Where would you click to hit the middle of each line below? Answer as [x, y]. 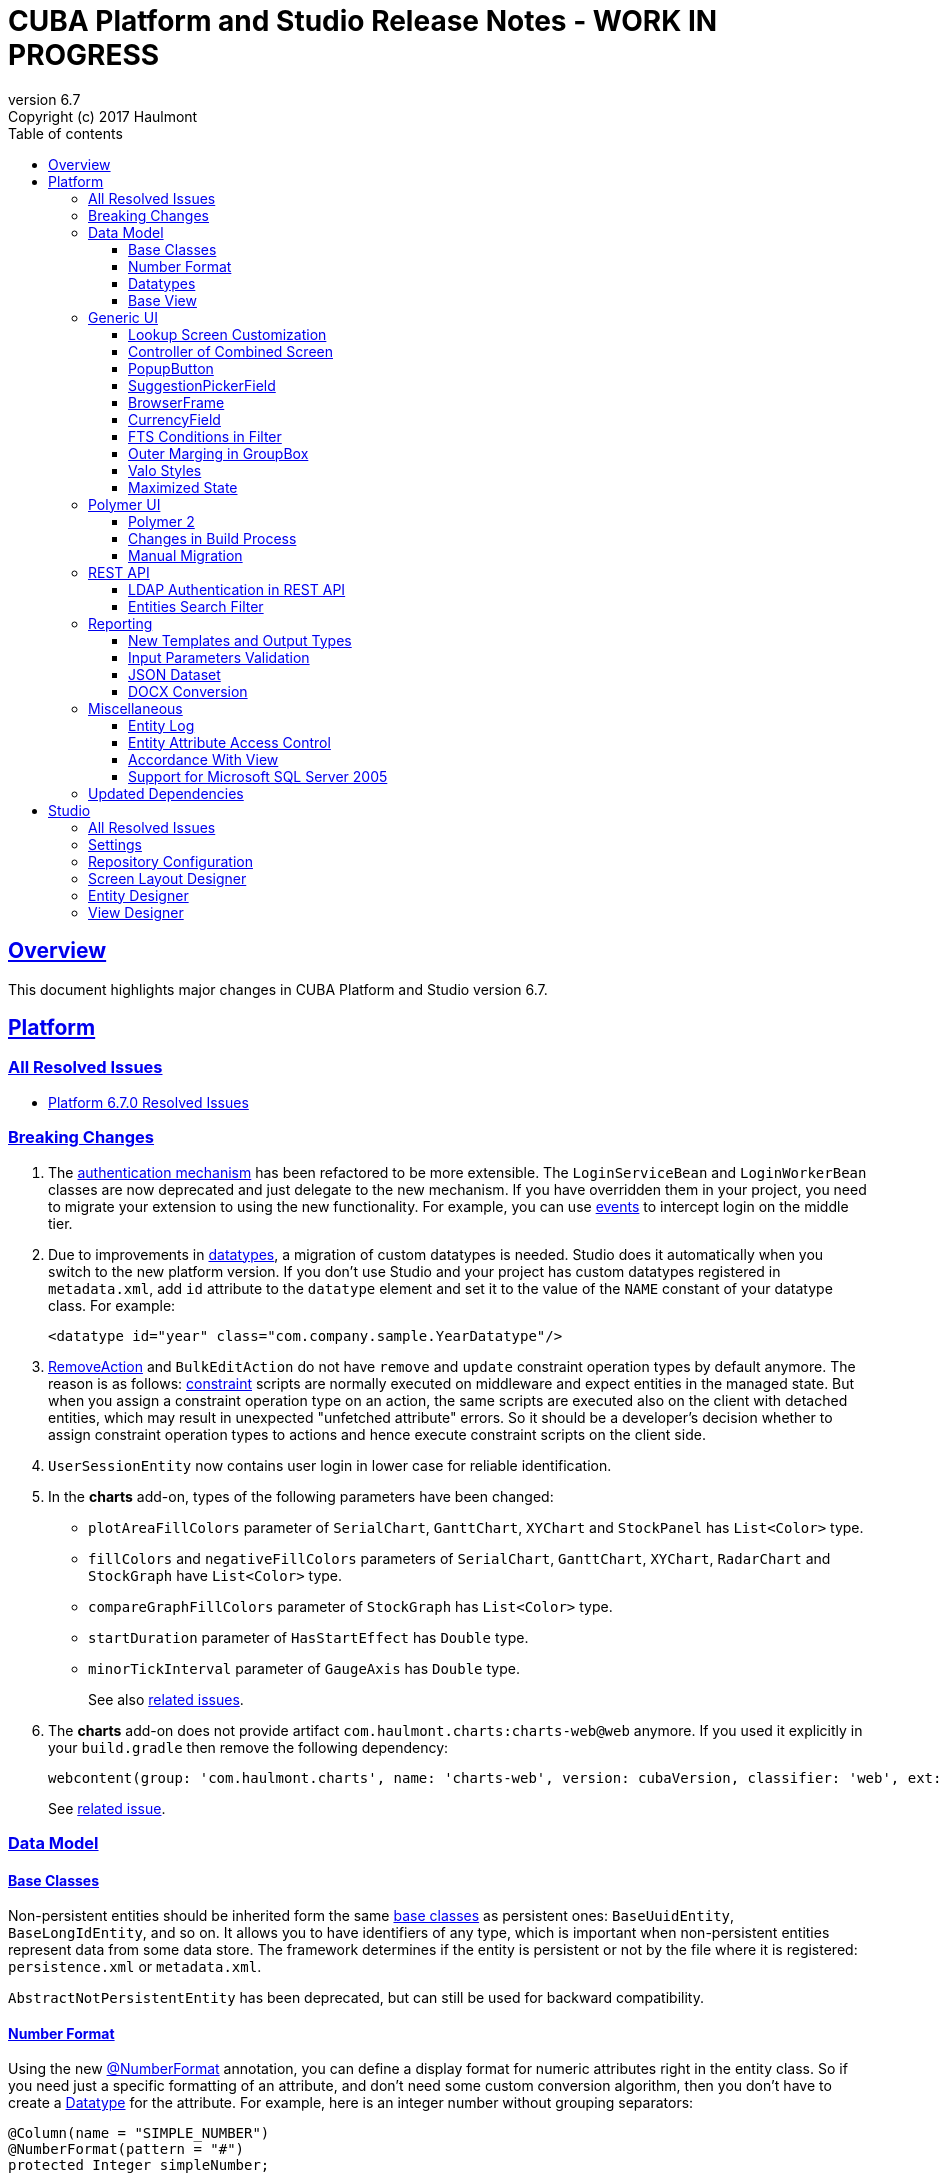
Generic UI [123, 317]
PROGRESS [84, 55]
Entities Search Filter [196, 606]
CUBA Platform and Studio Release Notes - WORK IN [363, 21]
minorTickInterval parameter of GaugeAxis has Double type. [304, 1668]
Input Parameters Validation [219, 657]
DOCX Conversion [188, 691]
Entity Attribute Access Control [229, 742]
